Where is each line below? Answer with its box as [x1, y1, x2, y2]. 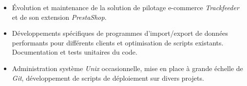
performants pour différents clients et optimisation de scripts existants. [12, 37, 224, 47]
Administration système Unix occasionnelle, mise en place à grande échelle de [12, 63, 243, 73]
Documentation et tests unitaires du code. [12, 47, 137, 57]
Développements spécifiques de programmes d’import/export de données [12, 28, 228, 38]
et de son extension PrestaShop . [12, 12, 107, 22]
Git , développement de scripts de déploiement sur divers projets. [12, 72, 204, 83]
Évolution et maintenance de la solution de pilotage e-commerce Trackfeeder [12, 2, 239, 12]
